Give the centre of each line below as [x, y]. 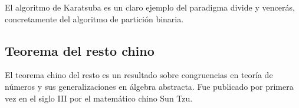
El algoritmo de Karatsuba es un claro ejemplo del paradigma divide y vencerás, [150, 7]
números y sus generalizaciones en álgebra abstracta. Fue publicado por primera [149, 86]
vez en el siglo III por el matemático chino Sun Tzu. [99, 98]
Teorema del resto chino [80, 50]
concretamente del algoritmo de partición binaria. [94, 18]
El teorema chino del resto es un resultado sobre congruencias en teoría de [139, 75]
